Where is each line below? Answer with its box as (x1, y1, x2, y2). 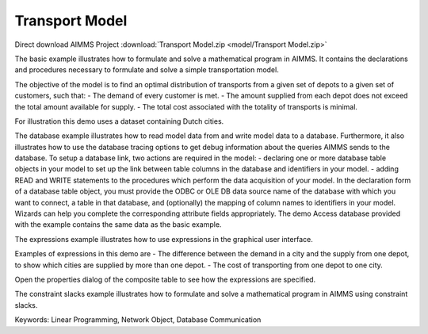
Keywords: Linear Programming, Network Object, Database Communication (14, 315, 262, 324)
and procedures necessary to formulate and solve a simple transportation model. (14, 65, 279, 75)
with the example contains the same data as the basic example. (14, 220, 222, 229)
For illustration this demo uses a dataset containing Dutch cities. (14, 116, 224, 126)
